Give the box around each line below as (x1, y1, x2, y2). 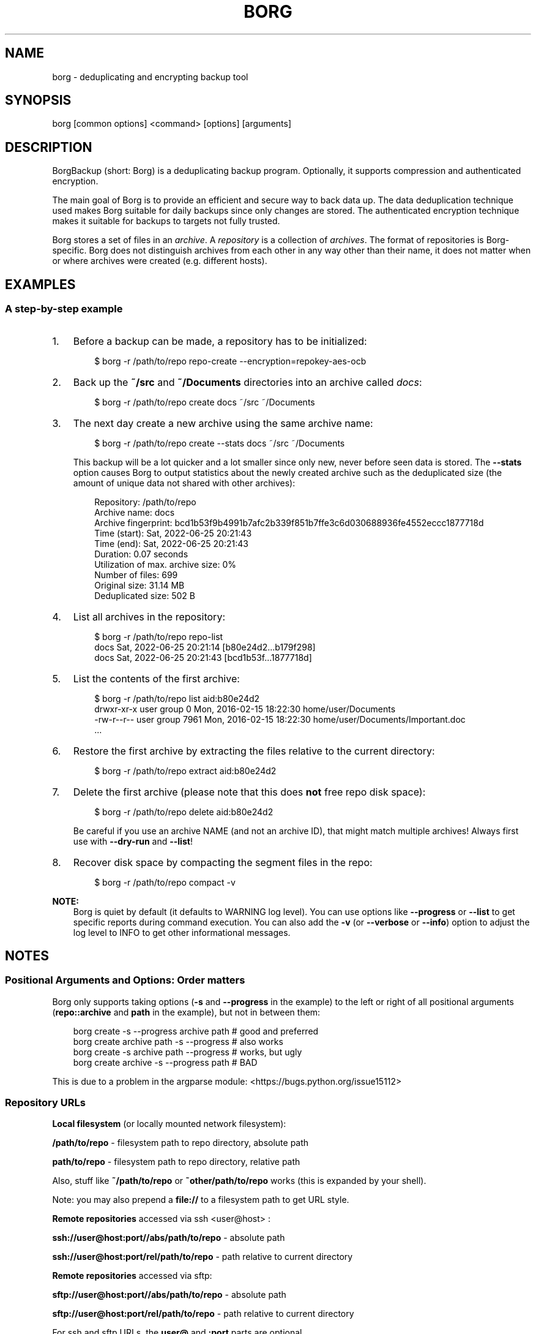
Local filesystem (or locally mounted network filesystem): (52, 1118, 286, 1129)
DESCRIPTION (5, 139, 92, 155)
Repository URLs (5, 1096, 86, 1109)
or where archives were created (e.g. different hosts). (52, 255, 267, 266)
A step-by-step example (5, 303, 123, 315)
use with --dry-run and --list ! (73, 835, 193, 846)
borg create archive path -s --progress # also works (73, 1036, 283, 1047)
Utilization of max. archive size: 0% (94, 559, 237, 570)
